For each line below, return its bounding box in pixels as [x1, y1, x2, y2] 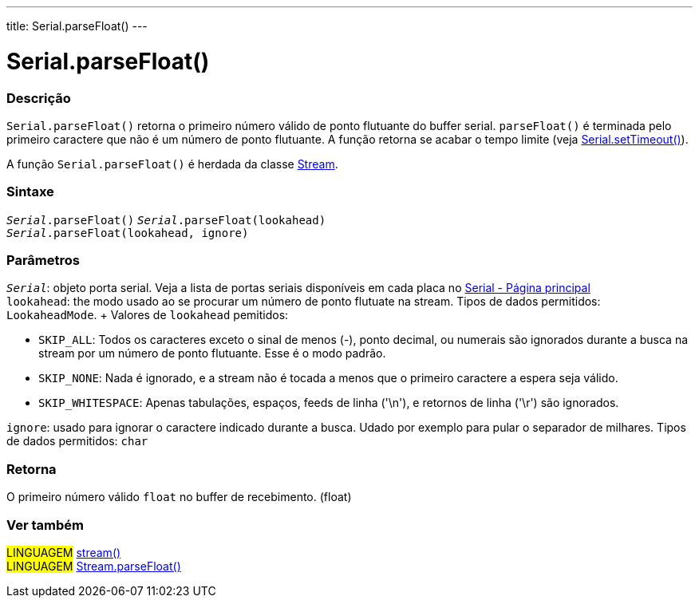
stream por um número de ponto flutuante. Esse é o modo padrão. [38, 346, 386, 361]
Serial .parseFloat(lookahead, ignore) [6, 226, 249, 239]
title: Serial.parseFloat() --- [6, 19, 148, 33]
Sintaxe [6, 184, 54, 200]
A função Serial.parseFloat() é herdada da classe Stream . [6, 156, 338, 171]
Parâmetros [6, 252, 80, 268]
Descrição [6, 89, 71, 106]
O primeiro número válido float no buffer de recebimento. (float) [6, 490, 352, 504]
